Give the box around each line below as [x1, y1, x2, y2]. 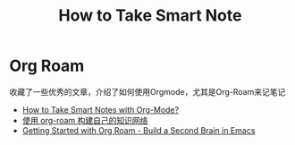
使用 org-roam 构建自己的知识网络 [21, 115, 148, 125]
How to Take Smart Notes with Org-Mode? [21, 104, 180, 115]
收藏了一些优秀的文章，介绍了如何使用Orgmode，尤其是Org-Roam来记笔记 [9, 86, 286, 97]
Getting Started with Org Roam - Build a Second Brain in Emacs [21, 124, 256, 135]
